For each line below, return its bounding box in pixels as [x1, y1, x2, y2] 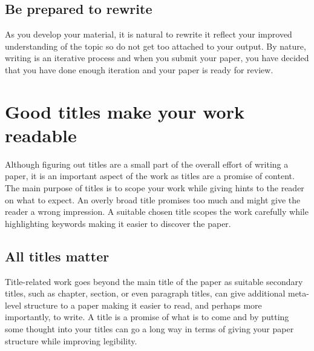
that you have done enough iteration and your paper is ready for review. [5, 63, 273, 76]
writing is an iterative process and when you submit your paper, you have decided [5, 51, 309, 64]
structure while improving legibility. [5, 334, 137, 347]
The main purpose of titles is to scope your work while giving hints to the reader [5, 182, 304, 194]
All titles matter [5, 246, 110, 265]
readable [5, 122, 77, 147]
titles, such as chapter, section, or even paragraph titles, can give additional [5, 287, 286, 300]
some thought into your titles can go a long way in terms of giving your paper [5, 323, 294, 335]
